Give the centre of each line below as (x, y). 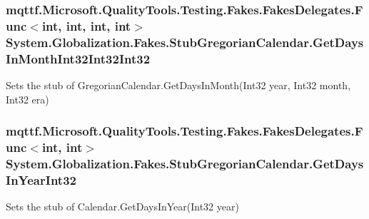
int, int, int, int (86, 25)
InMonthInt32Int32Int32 (78, 58)
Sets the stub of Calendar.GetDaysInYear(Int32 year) (122, 207)
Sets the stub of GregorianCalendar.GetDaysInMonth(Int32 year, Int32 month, (178, 85)
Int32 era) (27, 99)
